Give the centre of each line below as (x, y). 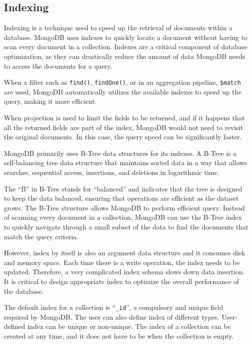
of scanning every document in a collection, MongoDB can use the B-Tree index (123, 217)
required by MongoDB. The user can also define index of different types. (112, 316)
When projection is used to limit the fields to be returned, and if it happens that (125, 118)
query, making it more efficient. (51, 101)
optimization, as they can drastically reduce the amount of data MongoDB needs (125, 56)
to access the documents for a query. (58, 66)
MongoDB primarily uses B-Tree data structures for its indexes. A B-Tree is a (120, 153)
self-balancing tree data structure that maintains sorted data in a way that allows (126, 162)
